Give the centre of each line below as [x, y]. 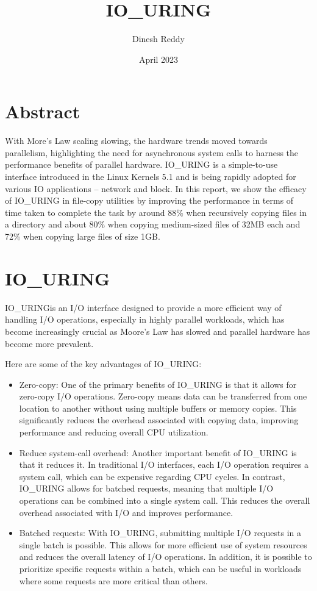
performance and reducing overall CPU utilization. [114, 432]
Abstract [43, 111]
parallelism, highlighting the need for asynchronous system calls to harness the [152, 152]
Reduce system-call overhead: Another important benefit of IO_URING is [158, 452]
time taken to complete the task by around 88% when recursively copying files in [156, 212]
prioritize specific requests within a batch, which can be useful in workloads [160, 568]
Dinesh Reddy [158, 39]
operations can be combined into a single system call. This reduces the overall [165, 500]
